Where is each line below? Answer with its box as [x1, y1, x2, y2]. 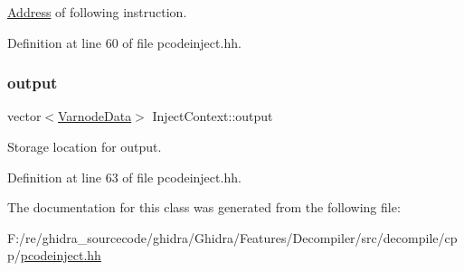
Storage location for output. [7, 137, 162, 155]
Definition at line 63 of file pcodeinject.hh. [7, 167, 241, 186]
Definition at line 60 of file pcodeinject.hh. [7, 33, 241, 51]
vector [7, 107, 42, 126]
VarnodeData [58, 107, 132, 126]
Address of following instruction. [7, 3, 187, 21]
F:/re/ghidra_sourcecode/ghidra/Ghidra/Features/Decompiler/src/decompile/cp [7, 228, 458, 247]
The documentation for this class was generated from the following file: [7, 198, 401, 217]
